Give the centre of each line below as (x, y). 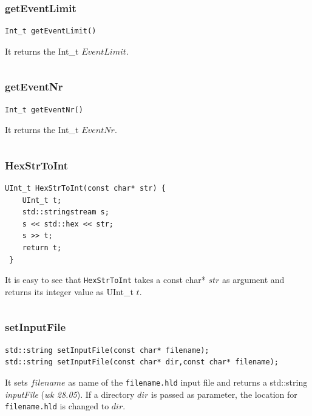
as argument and (253, 280)
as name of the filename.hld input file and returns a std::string (188, 382)
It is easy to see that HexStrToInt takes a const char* (105, 280)
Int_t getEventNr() (44, 110)
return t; (42, 248)
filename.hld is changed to (57, 406)
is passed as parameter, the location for (224, 394)
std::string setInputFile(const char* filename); (107, 350)
